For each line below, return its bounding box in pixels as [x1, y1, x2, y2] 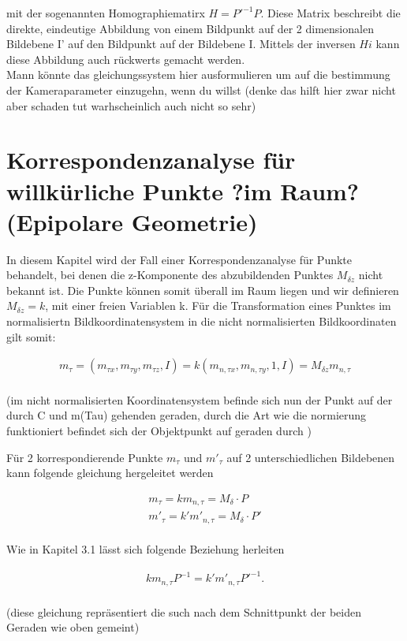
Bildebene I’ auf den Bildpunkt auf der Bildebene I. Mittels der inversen [6, 35, 356, 52]
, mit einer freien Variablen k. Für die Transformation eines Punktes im [45, 297, 391, 314]
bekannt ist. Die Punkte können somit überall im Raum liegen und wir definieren [6, 281, 399, 298]
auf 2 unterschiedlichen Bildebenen [226, 449, 395, 465]
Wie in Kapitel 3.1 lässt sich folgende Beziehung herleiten [6, 541, 285, 557]
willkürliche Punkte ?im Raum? [6, 174, 360, 207]
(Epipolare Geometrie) [6, 205, 258, 237]
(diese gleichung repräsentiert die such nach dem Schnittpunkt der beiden [6, 603, 361, 620]
